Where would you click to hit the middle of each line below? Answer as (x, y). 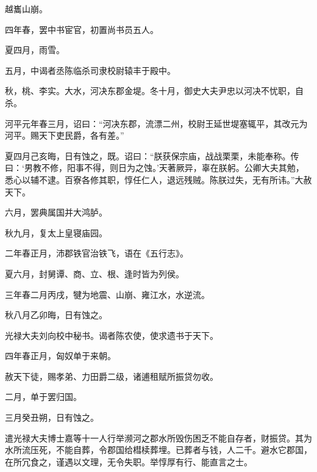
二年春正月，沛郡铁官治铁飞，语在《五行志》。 (97, 253)
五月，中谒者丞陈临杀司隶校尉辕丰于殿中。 (90, 70)
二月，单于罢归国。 (43, 397)
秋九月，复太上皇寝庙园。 (56, 232)
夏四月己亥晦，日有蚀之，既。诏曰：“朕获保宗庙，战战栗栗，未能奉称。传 (152, 155)
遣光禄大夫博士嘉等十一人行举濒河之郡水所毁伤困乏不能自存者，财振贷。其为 (158, 438)
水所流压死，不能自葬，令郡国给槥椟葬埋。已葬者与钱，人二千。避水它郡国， (158, 450)
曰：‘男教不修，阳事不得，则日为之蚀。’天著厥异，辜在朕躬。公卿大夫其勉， (155, 168)
